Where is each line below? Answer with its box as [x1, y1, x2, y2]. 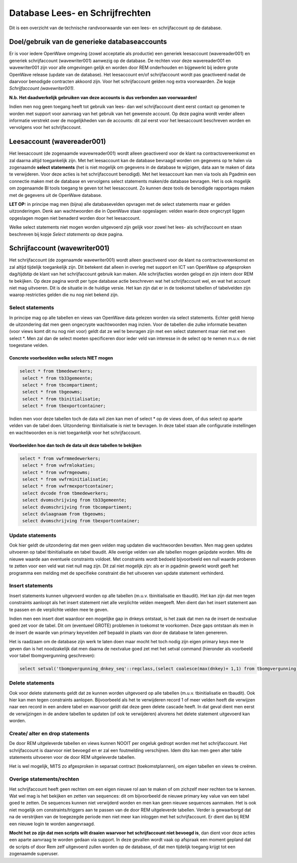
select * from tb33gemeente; [22, 375, 93, 381]
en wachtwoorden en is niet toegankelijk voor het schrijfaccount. [9, 430, 141, 435]
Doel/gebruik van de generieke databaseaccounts [9, 38, 167, 46]
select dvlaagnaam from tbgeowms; [22, 511, 106, 517]
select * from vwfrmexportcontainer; [22, 484, 114, 489]
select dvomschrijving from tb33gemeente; [22, 497, 127, 503]
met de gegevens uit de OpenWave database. [9, 192, 102, 198]
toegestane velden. [9, 342, 49, 348]
